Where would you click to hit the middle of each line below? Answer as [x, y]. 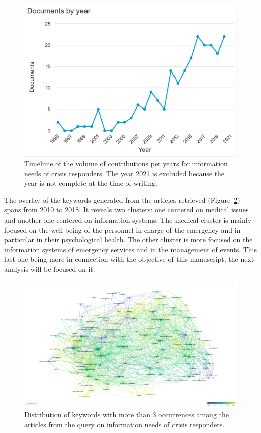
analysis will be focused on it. [50, 269]
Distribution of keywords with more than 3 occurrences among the [127, 414]
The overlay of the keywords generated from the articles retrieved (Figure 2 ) [122, 200]
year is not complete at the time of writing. [91, 183]
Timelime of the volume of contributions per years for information [126, 164]
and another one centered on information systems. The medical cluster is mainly [128, 220]
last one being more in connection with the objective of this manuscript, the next [129, 259]
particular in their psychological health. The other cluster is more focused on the [128, 239]
